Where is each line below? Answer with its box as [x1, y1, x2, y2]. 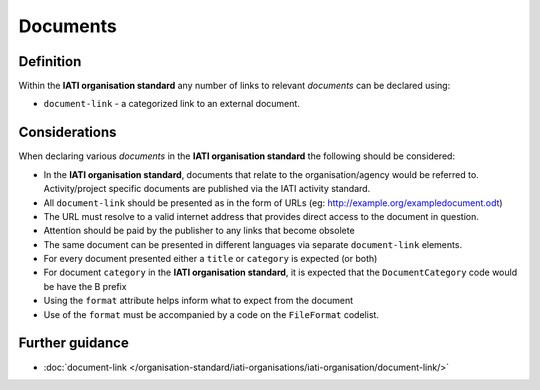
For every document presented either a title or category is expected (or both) [43, 253, 378, 265]
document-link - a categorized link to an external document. [43, 98, 300, 110]
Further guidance [18, 335, 129, 352]
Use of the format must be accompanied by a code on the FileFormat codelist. [43, 308, 380, 320]
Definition [18, 53, 82, 70]
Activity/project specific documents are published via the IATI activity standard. [43, 183, 371, 195]
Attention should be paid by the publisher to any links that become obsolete [43, 225, 355, 237]
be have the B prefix [43, 280, 127, 292]
